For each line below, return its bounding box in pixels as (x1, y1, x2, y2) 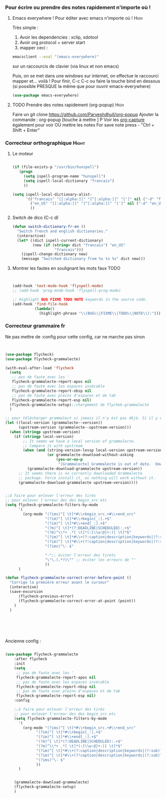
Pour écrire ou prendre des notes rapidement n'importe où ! (5, 4, 151, 11)
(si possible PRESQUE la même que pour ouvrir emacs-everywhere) (12, 84, 151, 89)
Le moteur (12, 151, 34, 157)
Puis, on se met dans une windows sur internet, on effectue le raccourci (12, 73, 159, 79)
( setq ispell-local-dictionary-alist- (12, 192, 92, 197)
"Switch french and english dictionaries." (17, 229, 108, 234)
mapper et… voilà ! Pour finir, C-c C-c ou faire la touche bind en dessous (12, 78, 161, 84)
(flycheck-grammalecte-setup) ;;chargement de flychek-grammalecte (9, 402, 149, 407)
